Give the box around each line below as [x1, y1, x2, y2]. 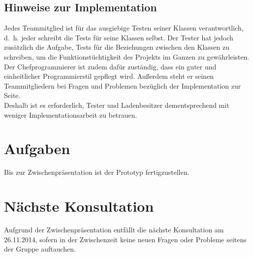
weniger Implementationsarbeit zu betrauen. [4, 109, 137, 120]
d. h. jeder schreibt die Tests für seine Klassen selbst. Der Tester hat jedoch [4, 32, 233, 42]
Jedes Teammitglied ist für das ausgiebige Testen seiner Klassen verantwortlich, [4, 23, 244, 33]
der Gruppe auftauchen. [4, 244, 76, 254]
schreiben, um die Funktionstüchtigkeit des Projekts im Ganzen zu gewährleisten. [4, 51, 250, 62]
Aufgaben [4, 138, 70, 159]
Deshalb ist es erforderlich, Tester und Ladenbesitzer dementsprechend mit [4, 99, 229, 110]
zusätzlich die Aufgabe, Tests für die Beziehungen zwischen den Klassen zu [4, 42, 229, 52]
